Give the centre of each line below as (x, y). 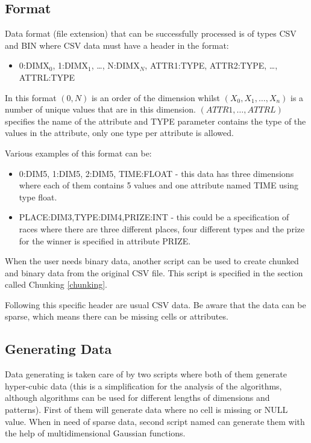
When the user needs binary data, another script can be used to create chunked (152, 261)
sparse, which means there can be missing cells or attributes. (117, 316)
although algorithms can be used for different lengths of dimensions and (137, 398)
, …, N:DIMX (115, 65)
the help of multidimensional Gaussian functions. (95, 433)
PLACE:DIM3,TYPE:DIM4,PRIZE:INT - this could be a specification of (154, 217)
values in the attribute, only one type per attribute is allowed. (119, 133)
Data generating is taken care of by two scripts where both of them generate (146, 374)
